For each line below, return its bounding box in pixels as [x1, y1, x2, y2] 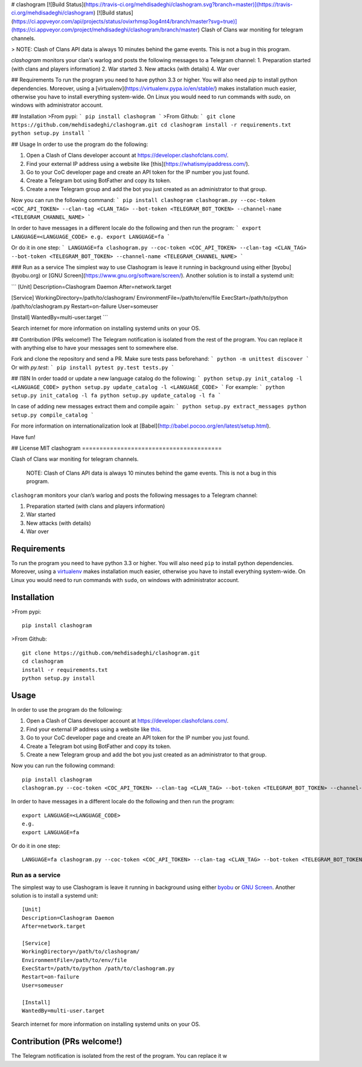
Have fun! [11, 433, 36, 440]
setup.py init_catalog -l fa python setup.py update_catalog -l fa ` [11, 392, 221, 399]
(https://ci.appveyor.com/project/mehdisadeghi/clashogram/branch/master [11, 26, 198, 33]
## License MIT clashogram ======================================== [11, 444, 223, 452]
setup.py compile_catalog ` [11, 411, 95, 419]
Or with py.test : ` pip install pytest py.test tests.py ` [11, 364, 175, 371]
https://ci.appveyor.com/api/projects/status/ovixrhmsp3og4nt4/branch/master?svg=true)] [13, 17, 238, 25]
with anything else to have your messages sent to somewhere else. [11, 344, 178, 352]
